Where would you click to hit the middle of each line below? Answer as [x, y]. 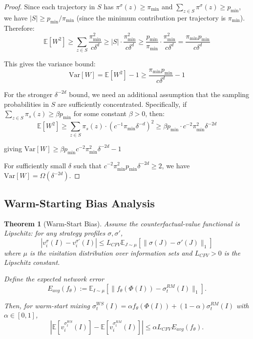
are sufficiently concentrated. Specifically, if [122, 104]
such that [87, 165]
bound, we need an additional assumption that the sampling [159, 94]
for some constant [100, 113]
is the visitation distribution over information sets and [111, 252]
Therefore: [19, 28]
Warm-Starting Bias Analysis [79, 203]
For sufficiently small [35, 165]
